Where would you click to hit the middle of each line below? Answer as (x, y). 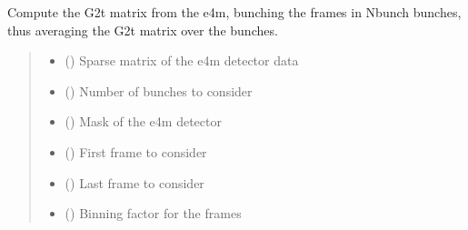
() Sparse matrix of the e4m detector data (182, 60)
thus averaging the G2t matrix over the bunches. (143, 30)
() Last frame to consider (134, 182)
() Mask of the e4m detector (143, 121)
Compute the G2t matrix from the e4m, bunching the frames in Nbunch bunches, (234, 12)
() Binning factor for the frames (153, 213)
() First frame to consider (136, 151)
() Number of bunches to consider (159, 90)
